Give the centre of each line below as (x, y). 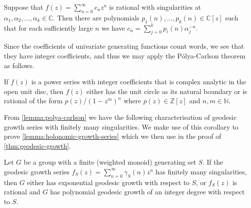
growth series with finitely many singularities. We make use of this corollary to (121, 126)
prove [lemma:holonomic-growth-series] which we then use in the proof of (113, 136)
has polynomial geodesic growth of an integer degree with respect (147, 192)
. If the (213, 162)
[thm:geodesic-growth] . (37, 145)
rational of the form (33, 101)
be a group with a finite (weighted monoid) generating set (110, 162)
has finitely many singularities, (201, 171)
